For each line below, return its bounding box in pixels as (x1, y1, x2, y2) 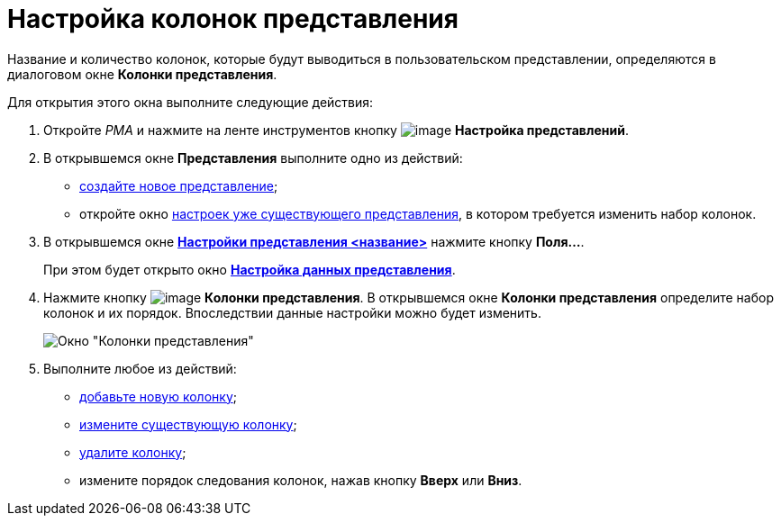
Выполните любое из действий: (43, 360, 237, 376)
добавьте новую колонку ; (79, 388, 237, 404)
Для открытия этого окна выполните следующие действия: (7, 94, 374, 110)
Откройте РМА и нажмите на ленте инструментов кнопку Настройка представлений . (43, 122, 629, 138)
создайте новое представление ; (79, 177, 278, 194)
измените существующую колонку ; (79, 416, 297, 432)
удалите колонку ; (79, 444, 186, 460)
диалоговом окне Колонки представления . (7, 66, 277, 82)
